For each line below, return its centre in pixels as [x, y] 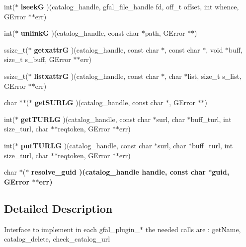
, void [214, 49]
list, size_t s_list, [214, 76]
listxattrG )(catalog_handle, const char [96, 76]
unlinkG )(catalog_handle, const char [80, 33]
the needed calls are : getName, [193, 229]
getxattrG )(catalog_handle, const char [96, 49]
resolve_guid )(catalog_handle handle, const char [118, 172]
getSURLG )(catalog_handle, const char [99, 102]
